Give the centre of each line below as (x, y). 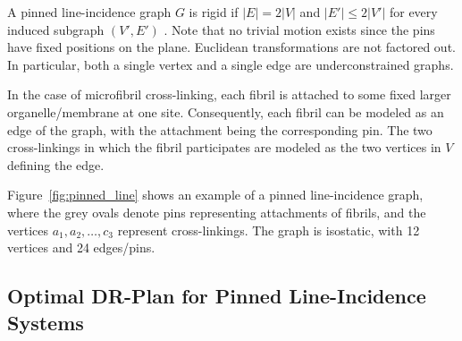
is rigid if (214, 12)
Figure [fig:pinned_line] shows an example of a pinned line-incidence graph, (215, 195)
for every (413, 12)
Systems (46, 322)
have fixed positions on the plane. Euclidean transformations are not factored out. (231, 47)
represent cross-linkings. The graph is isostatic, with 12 (269, 230)
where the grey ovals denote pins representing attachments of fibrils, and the (217, 212)
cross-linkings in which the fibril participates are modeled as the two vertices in (224, 147)
